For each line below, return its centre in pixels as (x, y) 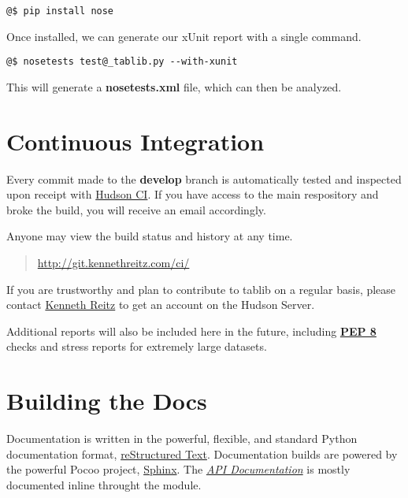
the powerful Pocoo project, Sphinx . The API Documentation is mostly (178, 469)
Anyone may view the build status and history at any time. (150, 236)
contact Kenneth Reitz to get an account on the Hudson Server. (161, 305)
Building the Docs (107, 401)
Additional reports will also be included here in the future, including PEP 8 (191, 331)
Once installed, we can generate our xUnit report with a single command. (184, 36)
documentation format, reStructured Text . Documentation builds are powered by (202, 453)
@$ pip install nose (60, 11)
